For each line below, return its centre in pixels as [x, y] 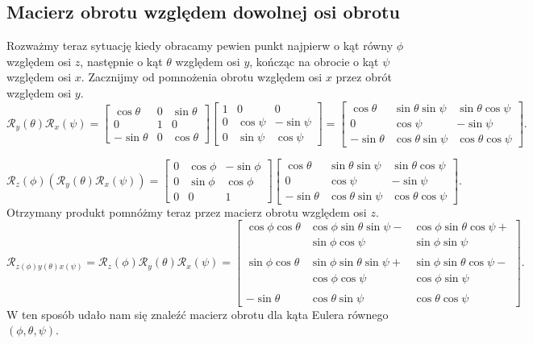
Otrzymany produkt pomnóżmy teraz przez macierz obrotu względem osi [187, 211]
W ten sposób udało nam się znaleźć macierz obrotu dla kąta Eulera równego [198, 314]
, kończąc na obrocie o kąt [314, 61]
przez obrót [364, 77]
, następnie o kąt [121, 61]
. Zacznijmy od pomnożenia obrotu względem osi [202, 77]
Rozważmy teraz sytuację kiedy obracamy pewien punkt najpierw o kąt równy [200, 46]
